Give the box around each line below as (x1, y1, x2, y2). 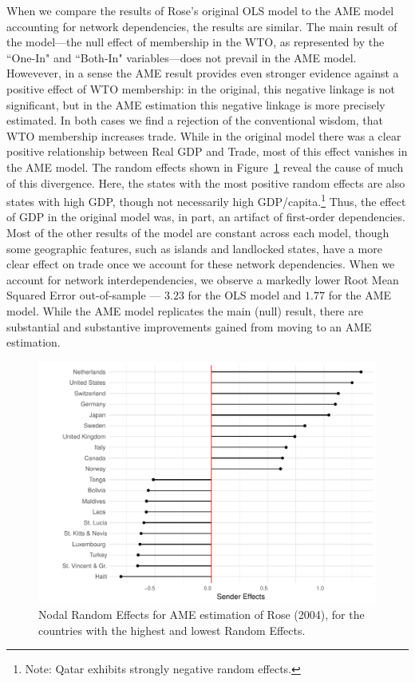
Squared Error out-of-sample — (6, 287, 161, 303)
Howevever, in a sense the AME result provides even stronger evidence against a (6, 65, 399, 81)
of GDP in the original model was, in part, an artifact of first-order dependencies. (6, 208, 405, 225)
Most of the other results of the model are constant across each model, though (6, 224, 389, 240)
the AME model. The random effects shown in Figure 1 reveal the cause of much (6, 158, 404, 175)
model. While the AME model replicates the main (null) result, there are (6, 302, 363, 319)
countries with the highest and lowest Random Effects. (38, 621, 306, 638)
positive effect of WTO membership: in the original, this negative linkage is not (6, 80, 395, 97)
